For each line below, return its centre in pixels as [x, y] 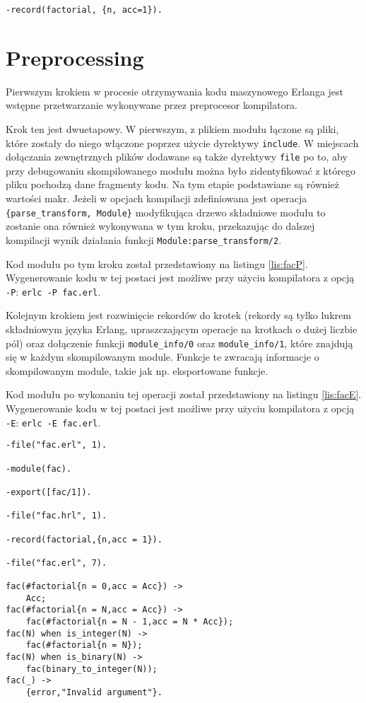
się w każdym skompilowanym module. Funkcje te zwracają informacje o [163, 357]
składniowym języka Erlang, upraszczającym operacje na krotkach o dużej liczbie [182, 329]
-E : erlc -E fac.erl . [53, 422]
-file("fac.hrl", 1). [57, 516]
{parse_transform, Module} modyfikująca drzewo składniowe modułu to [166, 212]
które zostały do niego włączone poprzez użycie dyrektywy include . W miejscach [182, 143]
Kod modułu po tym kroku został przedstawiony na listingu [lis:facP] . [157, 263]
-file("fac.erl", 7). [57, 563]
